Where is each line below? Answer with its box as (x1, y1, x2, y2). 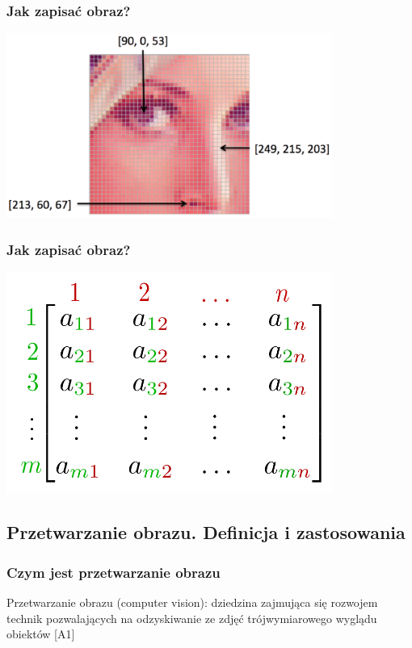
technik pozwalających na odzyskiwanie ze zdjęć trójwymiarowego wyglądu (6, 609, 377, 626)
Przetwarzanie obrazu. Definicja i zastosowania (6, 520, 406, 545)
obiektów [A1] (6, 625, 75, 642)
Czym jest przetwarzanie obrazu (6, 562, 221, 582)
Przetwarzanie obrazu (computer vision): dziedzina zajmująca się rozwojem (6, 593, 378, 610)
